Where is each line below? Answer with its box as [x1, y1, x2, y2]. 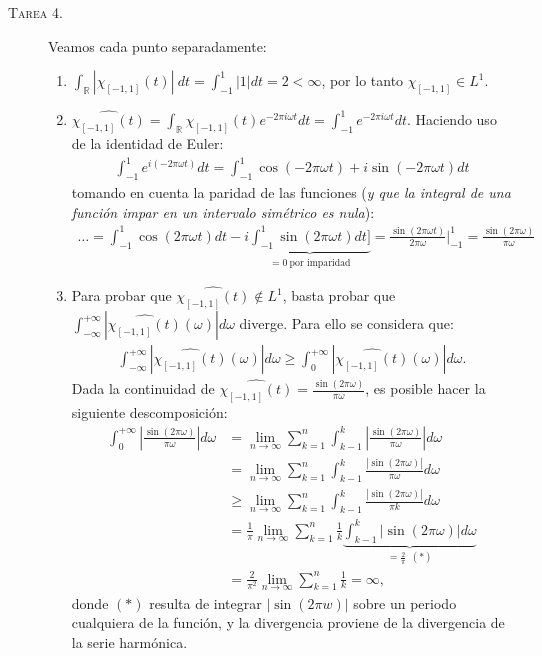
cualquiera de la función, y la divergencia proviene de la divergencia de [71, 612, 505, 633]
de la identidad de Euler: [71, 133, 224, 154]
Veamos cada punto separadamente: [48, 35, 267, 56]
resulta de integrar [149, 592, 262, 613]
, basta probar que [282, 285, 396, 306]
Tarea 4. [8, 2, 63, 22]
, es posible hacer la [365, 378, 486, 399]
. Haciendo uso [406, 109, 497, 130]
